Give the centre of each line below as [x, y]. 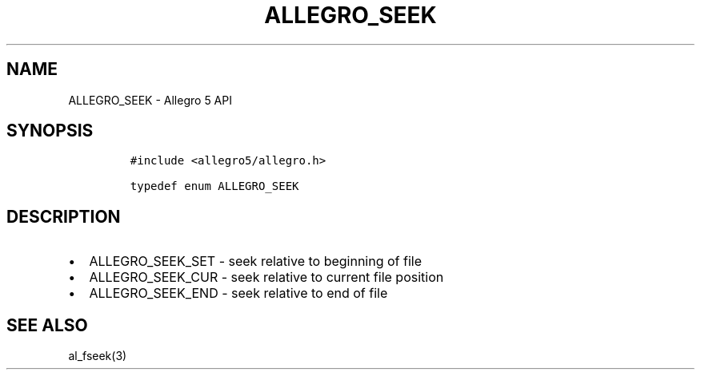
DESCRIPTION [64, 216]
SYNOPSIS [50, 131]
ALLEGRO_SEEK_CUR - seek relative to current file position [266, 277]
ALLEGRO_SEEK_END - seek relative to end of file [238, 293]
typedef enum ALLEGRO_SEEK [214, 186]
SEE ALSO [47, 325]
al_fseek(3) [98, 356]
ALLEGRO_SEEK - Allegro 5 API [150, 100]
